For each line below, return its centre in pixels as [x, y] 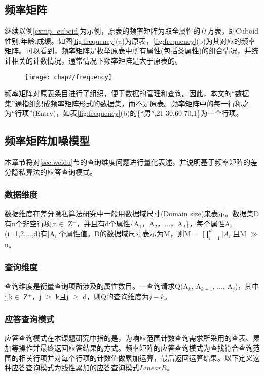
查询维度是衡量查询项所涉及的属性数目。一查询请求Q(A [97, 286]
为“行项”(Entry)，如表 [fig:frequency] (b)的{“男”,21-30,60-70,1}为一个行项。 [124, 113]
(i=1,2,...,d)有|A [30, 233]
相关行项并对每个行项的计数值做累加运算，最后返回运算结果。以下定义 [136, 357]
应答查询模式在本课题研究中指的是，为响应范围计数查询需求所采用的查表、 [129, 338]
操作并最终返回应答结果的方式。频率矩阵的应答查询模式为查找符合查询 [136, 348]
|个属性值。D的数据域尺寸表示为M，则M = [128, 233]
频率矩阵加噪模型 [47, 140]
